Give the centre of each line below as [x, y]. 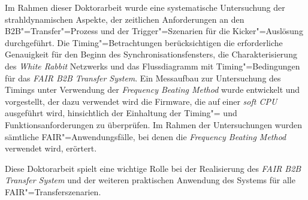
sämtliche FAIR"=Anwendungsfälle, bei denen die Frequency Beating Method [146, 136]
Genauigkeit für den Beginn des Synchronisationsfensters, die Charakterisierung [151, 54]
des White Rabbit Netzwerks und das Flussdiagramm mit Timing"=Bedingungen [153, 66]
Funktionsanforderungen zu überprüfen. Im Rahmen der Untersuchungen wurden [153, 124]
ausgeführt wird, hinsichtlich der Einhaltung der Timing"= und [121, 113]
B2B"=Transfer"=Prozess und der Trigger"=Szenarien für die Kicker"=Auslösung [154, 31]
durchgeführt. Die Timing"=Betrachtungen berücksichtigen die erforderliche [144, 42]
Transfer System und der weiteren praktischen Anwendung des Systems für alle [150, 180]
